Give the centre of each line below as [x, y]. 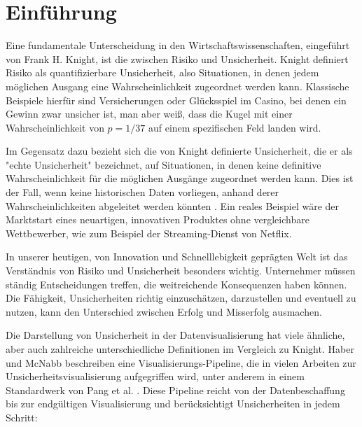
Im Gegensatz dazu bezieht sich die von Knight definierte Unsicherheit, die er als [179, 151]
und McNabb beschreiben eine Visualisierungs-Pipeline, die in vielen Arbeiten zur [181, 362]
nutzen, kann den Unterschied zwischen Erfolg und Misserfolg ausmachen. [164, 311]
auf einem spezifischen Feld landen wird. [235, 127]
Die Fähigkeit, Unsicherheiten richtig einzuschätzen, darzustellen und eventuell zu [181, 298]
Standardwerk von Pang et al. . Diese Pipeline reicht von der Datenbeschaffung [175, 390]
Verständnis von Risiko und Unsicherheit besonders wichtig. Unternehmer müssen [181, 271]
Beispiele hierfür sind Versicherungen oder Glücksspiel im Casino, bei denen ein [176, 100]
